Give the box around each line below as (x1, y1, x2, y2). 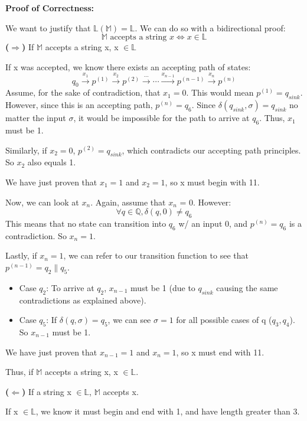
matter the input (5, 112, 66, 124)
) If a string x (22, 385, 71, 397)
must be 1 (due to (130, 281, 195, 293)
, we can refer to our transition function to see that (63, 249, 249, 262)
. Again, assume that (90, 195, 166, 208)
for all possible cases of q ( (176, 314, 272, 326)
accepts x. (103, 385, 139, 397)
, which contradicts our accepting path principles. (122, 143, 301, 156)
